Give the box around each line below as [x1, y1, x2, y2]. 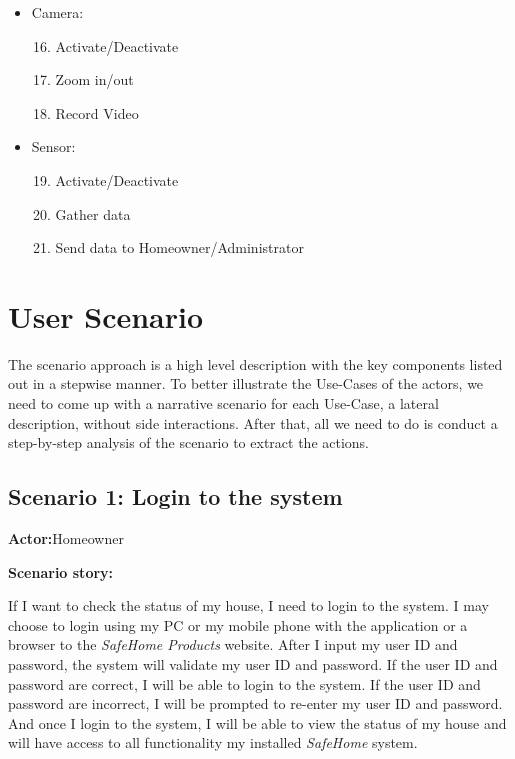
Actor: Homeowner [8, 528, 124, 549]
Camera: [31, 2, 84, 22]
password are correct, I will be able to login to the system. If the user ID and [8, 673, 481, 694]
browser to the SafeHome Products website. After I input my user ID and [8, 634, 458, 655]
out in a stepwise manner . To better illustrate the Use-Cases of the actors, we [8, 373, 484, 394]
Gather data [55, 203, 131, 224]
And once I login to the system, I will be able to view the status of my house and [8, 712, 507, 733]
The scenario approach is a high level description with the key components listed [8, 353, 503, 374]
